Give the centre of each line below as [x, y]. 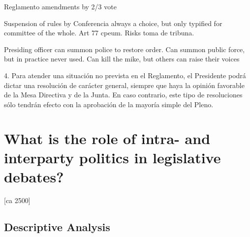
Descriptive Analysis [57, 226]
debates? [34, 176]
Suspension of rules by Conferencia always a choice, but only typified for [113, 23]
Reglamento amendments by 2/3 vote [60, 6]
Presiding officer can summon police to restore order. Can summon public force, [125, 49]
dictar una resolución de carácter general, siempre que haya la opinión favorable [124, 85]
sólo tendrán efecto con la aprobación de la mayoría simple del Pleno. [109, 104]
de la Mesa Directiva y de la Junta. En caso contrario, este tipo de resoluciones [123, 95]
